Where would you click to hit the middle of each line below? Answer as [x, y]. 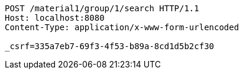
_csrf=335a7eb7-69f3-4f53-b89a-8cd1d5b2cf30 [110, 46]
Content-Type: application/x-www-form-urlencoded [122, 27]
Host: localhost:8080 [55, 18]
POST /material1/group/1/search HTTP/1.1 [102, 8]
